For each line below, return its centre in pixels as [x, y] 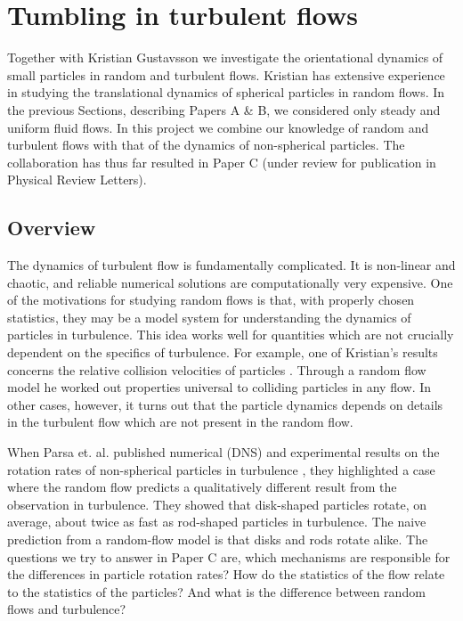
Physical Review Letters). [77, 180]
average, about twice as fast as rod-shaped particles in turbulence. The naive [217, 522]
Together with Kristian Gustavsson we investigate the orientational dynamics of [225, 57]
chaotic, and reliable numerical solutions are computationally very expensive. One [230, 282]
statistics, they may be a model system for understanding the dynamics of [209, 317]
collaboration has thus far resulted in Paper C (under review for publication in [222, 162]
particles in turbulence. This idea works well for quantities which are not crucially [231, 335]
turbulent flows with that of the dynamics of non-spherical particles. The [206, 145]
